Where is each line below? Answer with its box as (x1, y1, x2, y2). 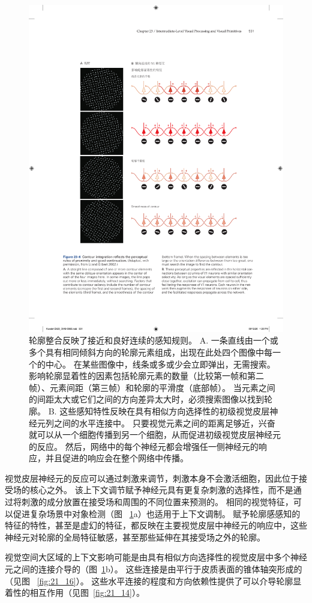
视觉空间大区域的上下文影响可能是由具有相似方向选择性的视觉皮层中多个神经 (5, 551, 307, 563)
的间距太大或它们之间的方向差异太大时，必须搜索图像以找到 (29, 393, 264, 405)
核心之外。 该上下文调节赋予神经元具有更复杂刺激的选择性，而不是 (29, 483, 293, 496)
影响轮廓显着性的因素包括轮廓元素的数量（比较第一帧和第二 (29, 369, 264, 382)
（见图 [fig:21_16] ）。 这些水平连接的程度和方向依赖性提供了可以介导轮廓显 (5, 574, 302, 587)
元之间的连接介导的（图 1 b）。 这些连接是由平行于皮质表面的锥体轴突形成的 (5, 563, 302, 575)
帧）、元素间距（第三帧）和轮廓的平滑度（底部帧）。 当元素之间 (29, 381, 275, 393)
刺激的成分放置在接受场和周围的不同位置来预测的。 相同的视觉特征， (21, 495, 293, 508)
